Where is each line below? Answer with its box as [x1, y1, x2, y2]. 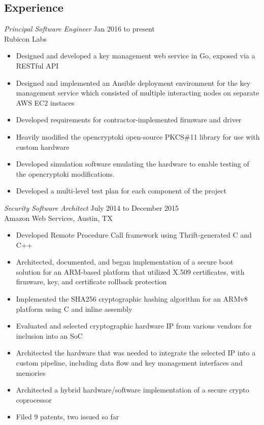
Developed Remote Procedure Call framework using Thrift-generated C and [16, 230, 252, 240]
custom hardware [16, 141, 70, 152]
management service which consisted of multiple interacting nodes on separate [16, 87, 259, 98]
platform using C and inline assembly [16, 303, 133, 314]
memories [16, 367, 46, 378]
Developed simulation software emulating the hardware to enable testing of [16, 158, 249, 169]
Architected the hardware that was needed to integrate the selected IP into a [16, 347, 256, 358]
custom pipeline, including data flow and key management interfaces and [16, 357, 243, 368]
